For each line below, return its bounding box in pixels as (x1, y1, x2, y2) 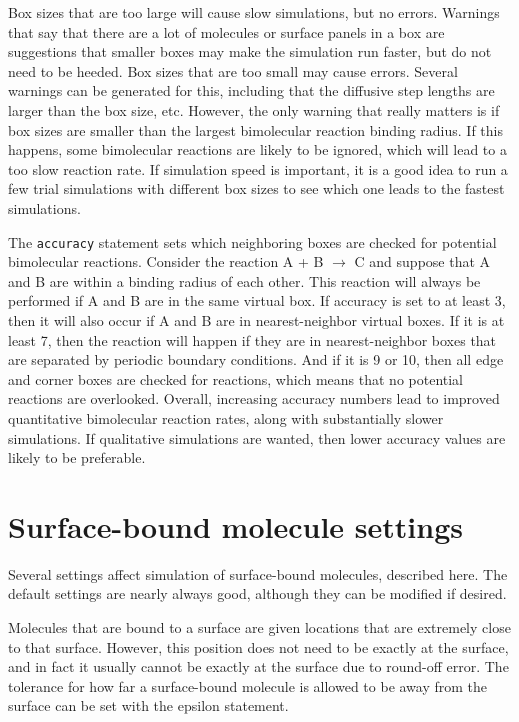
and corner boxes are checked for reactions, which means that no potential (8, 368, 464, 389)
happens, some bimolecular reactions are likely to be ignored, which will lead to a (8, 139, 507, 160)
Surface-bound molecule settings (8, 505, 463, 546)
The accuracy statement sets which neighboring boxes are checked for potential (8, 231, 497, 252)
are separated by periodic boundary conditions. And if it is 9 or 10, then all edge (8, 349, 504, 370)
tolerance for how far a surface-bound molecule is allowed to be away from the (8, 675, 488, 696)
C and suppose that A (354, 251, 491, 272)
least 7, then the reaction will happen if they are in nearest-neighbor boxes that (8, 329, 497, 350)
